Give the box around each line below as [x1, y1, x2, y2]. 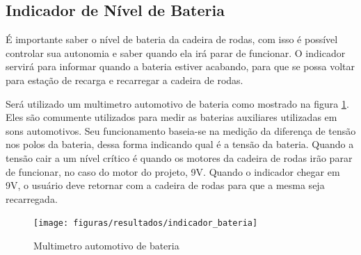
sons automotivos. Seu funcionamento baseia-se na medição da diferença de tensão [6, 123, 356, 138]
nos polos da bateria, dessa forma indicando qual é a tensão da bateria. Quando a [6, 137, 354, 151]
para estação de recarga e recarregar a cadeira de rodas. [6, 72, 243, 87]
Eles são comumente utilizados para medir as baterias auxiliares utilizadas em [6, 110, 337, 124]
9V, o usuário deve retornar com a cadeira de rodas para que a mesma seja [6, 178, 325, 192]
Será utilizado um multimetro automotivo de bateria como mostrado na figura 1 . [6, 96, 349, 110]
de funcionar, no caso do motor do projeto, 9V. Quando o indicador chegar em [6, 164, 340, 179]
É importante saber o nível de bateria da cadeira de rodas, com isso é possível [6, 32, 338, 47]
